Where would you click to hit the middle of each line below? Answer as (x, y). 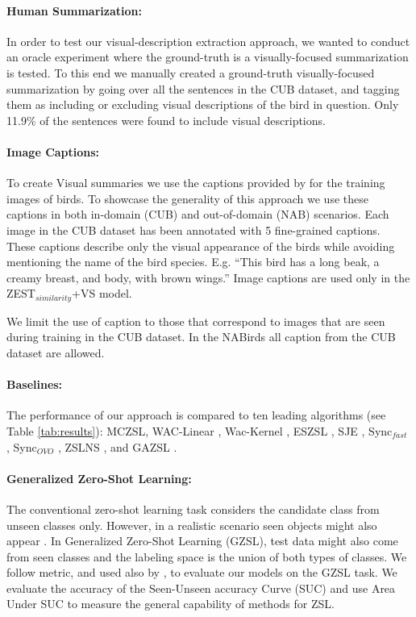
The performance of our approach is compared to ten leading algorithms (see (196, 415)
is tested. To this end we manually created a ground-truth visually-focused (191, 72)
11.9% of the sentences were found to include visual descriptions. (166, 120)
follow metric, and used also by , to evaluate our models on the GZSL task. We (202, 572)
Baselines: (35, 384)
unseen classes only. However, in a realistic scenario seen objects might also (192, 525)
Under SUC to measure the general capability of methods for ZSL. (171, 604)
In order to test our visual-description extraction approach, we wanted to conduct (208, 41)
